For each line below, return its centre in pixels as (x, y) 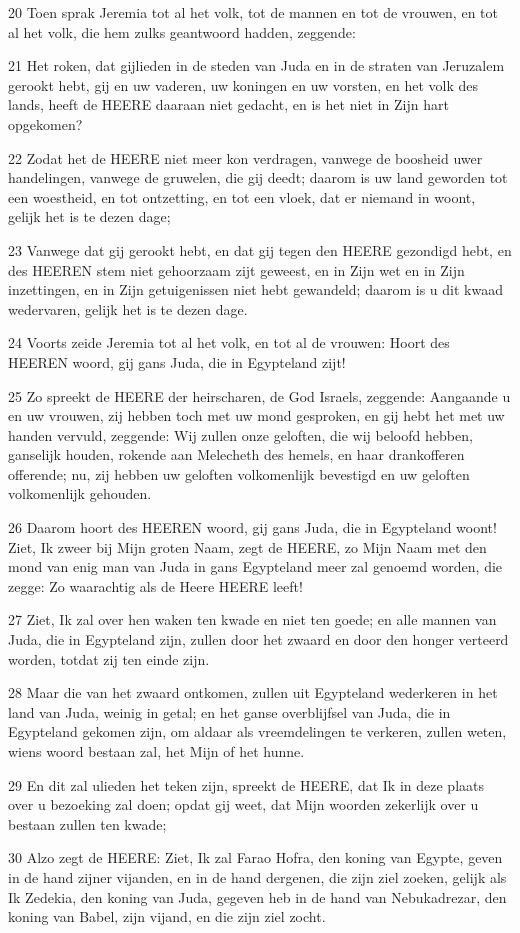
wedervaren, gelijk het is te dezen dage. (128, 308)
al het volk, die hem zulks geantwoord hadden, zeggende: (182, 31)
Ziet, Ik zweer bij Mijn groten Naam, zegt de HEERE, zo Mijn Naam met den (247, 546)
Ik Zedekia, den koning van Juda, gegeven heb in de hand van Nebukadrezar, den (257, 896)
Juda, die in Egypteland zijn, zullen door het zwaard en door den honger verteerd (258, 639)
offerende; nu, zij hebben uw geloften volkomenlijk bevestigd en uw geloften (239, 473)
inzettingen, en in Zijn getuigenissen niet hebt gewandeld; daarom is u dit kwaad (255, 289)
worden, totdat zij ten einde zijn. (109, 658)
